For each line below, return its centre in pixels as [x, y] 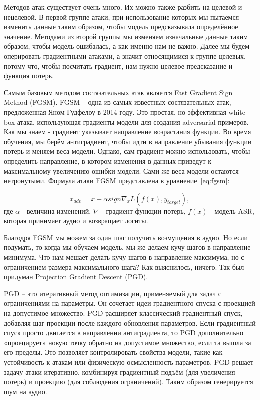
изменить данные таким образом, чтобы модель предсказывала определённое [121, 26]
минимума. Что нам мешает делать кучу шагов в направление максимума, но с [124, 257]
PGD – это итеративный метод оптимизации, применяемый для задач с [113, 293]
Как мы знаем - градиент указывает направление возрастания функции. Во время [128, 131]
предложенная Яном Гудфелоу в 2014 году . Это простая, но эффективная [115, 111]
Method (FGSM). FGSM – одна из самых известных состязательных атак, [118, 102]
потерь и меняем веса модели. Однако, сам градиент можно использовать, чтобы [127, 151]
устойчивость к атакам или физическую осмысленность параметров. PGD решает [129, 362]
